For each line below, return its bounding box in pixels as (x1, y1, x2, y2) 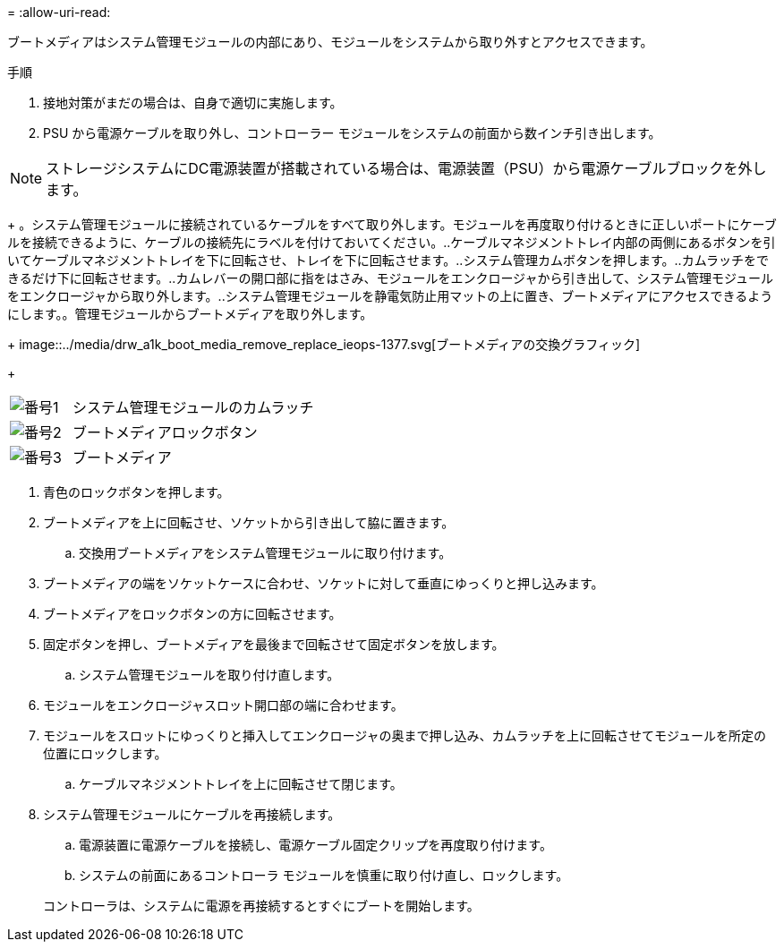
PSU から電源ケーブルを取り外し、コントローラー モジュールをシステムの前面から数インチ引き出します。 (43, 125, 661, 141)
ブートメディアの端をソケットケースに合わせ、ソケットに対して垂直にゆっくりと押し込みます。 (43, 576, 604, 591)
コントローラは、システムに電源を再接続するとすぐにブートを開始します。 (43, 898, 480, 913)
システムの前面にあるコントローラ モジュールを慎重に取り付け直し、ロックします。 (79, 868, 569, 883)
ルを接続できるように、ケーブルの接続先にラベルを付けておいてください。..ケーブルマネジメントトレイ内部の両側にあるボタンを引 (7, 235, 776, 250)
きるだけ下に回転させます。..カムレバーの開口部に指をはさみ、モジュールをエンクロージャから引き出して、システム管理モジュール (7, 270, 773, 286)
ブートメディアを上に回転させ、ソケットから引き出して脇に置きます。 (43, 515, 455, 530)
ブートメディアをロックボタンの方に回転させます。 (43, 606, 342, 621)
